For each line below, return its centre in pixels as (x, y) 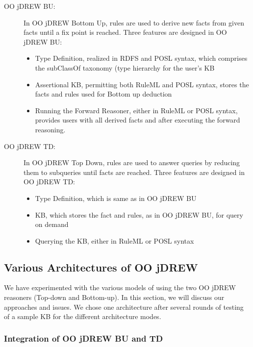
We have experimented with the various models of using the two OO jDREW (120, 287)
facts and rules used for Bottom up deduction (103, 94)
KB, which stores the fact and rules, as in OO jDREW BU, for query (139, 214)
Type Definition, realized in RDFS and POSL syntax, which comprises (141, 58)
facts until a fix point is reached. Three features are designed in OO (125, 32)
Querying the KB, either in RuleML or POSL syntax (114, 240)
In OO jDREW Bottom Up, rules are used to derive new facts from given (134, 22)
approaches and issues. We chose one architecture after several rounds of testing (124, 307)
